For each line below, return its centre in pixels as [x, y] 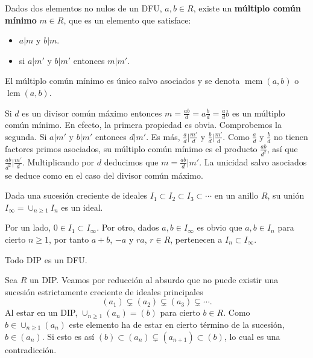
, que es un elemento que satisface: [127, 20]
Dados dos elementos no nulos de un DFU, [84, 8]
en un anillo [236, 195]
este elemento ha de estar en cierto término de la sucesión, [177, 324]
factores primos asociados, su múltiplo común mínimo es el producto [131, 148]
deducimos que [131, 161]
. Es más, [163, 136]
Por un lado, [28, 227]
